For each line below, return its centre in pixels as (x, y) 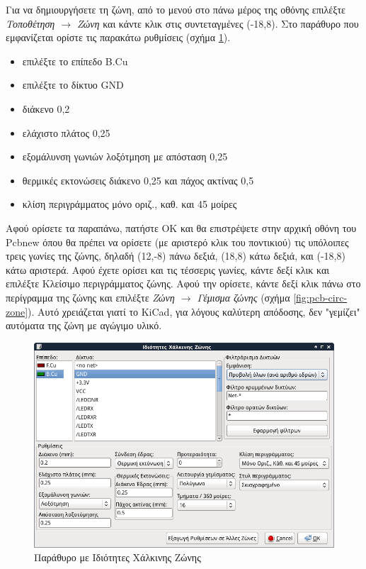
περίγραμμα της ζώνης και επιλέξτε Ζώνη (90, 297)
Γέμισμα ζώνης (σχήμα (244, 297)
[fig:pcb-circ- (320, 297)
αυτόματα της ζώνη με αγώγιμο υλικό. (84, 325)
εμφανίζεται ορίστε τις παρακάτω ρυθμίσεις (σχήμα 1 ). (118, 37)
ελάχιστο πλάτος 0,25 (66, 132)
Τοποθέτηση (30, 23)
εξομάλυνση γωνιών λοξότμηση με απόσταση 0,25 (125, 156)
